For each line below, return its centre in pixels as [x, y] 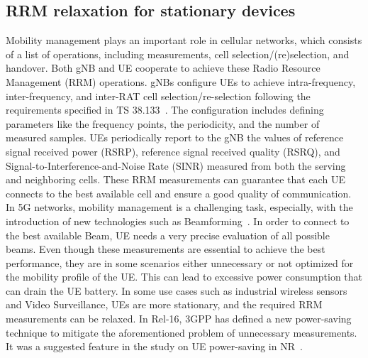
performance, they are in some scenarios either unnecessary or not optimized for [180, 262]
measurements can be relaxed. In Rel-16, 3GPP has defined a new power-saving [179, 319]
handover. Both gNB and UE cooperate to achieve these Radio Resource [163, 68]
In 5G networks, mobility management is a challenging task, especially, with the [179, 207]
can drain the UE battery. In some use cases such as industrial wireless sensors [177, 290]
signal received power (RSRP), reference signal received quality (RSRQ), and [173, 151]
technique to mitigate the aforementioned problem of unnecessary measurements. [182, 332]
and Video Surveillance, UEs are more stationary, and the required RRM [164, 304]
